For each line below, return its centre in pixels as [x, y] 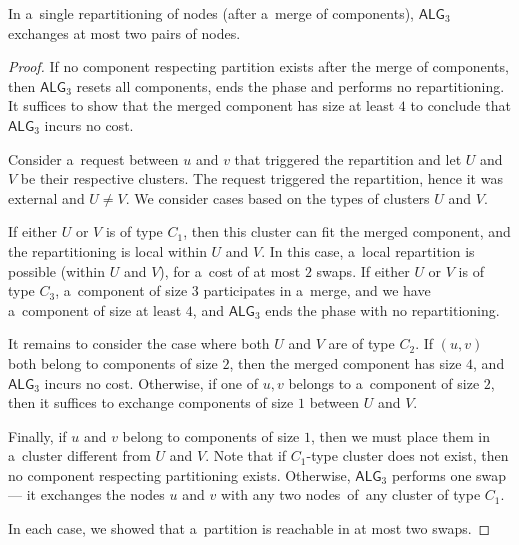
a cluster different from [79, 455]
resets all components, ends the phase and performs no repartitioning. [290, 85]
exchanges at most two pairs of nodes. [124, 32]
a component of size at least [95, 309]
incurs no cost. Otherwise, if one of [151, 382]
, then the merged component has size [345, 362]
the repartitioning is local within [107, 250]
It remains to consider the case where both [139, 343]
